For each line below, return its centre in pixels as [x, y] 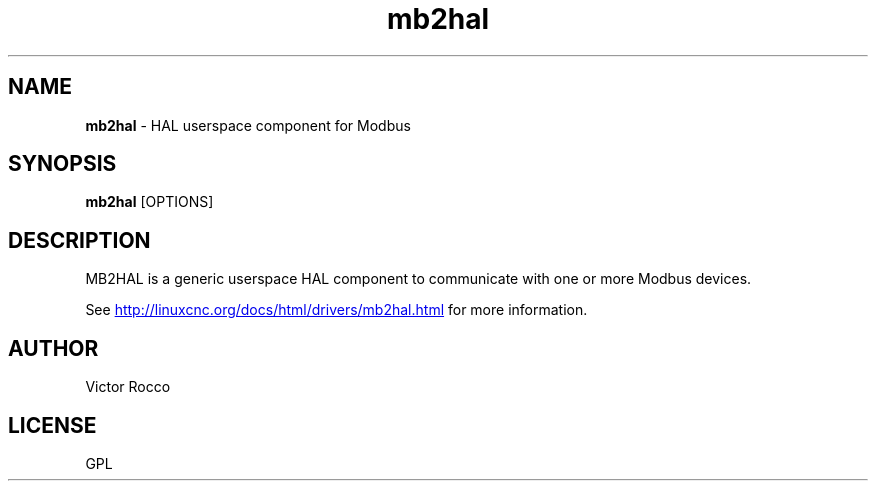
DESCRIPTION [79, 240]
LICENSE [52, 425]
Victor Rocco [128, 387]
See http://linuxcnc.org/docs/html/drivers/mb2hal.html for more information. [336, 310]
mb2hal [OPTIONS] [149, 202]
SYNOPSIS [62, 164]
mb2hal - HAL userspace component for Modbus [248, 125]
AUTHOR [53, 348]
